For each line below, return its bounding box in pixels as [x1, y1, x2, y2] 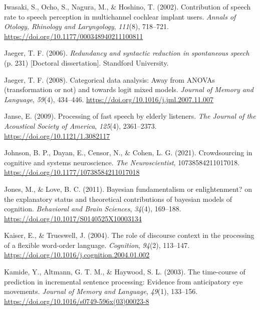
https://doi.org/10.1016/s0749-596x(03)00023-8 [4, 295, 149, 306]
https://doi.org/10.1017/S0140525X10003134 [4, 213, 142, 223]
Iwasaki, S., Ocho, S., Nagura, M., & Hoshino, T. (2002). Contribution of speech [4, 2, 251, 12]
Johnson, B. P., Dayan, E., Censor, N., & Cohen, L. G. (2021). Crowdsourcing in [4, 147, 252, 158]
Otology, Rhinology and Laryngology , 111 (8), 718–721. [4, 21, 169, 32]
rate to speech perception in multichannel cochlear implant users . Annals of [4, 11, 236, 22]
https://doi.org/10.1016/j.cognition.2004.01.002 [4, 249, 150, 260]
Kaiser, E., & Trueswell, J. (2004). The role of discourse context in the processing [4, 230, 254, 240]
